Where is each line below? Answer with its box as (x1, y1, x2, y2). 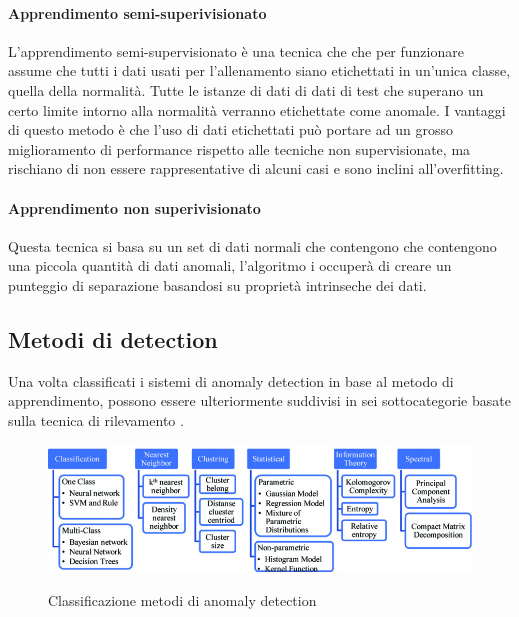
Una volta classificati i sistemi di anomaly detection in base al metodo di (8, 370, 454, 391)
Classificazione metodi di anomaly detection (48, 589, 317, 610)
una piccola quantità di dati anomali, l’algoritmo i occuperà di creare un (8, 255, 452, 276)
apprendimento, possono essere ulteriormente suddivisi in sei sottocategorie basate (8, 390, 511, 411)
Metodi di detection (8, 323, 218, 354)
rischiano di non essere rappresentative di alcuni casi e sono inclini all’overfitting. (8, 158, 504, 179)
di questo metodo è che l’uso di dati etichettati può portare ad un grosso (8, 119, 453, 140)
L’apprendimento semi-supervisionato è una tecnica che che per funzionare (8, 40, 464, 61)
